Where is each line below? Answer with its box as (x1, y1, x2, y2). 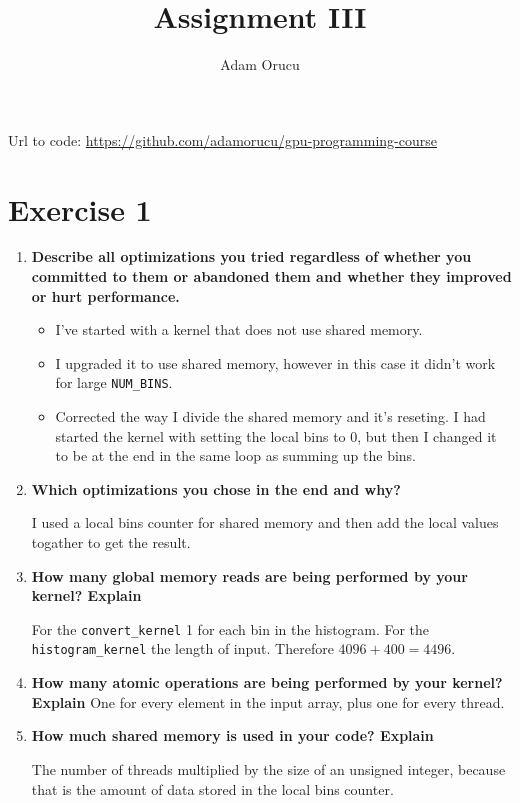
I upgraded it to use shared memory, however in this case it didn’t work (55, 352, 496, 373)
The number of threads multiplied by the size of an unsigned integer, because (31, 758, 506, 779)
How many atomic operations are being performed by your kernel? (31, 672, 503, 693)
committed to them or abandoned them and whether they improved (31, 266, 512, 287)
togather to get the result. (31, 532, 191, 553)
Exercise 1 (8, 188, 152, 229)
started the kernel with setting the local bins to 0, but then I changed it (55, 425, 497, 446)
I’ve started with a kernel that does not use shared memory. (55, 319, 423, 340)
